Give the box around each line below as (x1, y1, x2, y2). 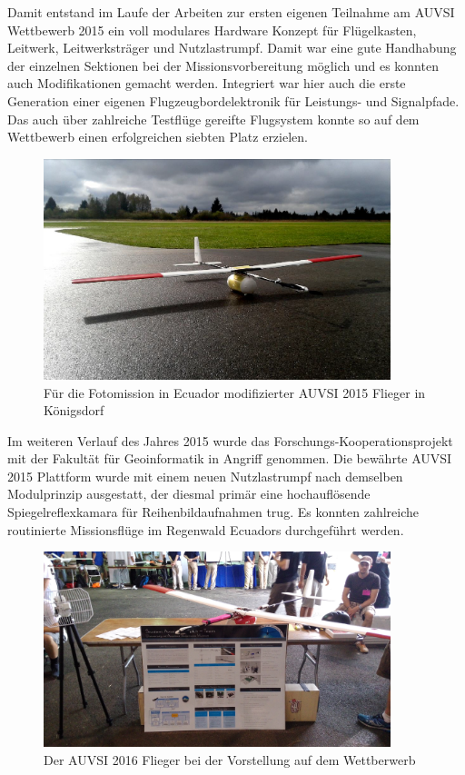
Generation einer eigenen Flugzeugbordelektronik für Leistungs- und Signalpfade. (7, 91, 460, 110)
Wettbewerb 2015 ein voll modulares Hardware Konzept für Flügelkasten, (7, 20, 417, 39)
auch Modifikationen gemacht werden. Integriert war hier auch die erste (7, 74, 406, 93)
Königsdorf (44, 401, 104, 420)
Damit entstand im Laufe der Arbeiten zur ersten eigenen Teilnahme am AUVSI (7, 3, 455, 21)
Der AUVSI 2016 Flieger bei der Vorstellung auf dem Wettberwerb (44, 750, 416, 769)
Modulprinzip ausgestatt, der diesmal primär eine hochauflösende (7, 484, 371, 503)
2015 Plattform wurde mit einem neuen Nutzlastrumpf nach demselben (7, 466, 403, 485)
